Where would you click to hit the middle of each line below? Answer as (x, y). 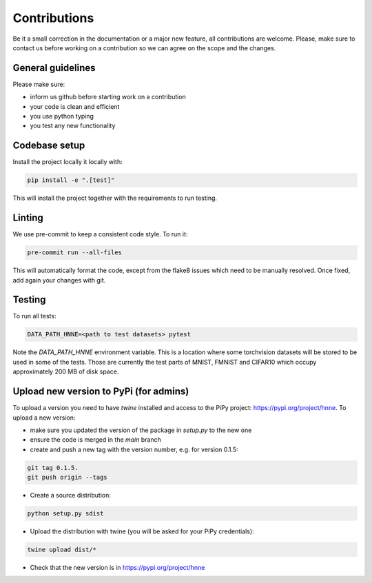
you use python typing (62, 116)
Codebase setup (49, 146)
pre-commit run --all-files (74, 253)
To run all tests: (34, 316)
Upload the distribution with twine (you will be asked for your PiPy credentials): (142, 531)
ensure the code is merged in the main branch (96, 440)
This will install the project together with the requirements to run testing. (115, 198)
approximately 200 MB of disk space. (66, 371)
